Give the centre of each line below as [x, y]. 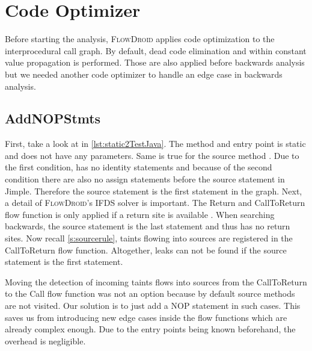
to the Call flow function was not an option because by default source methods [150, 294]
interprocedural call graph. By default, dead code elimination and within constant [156, 50]
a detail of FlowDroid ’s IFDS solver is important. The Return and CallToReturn [155, 203]
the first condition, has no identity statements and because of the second [139, 167]
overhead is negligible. [45, 340]
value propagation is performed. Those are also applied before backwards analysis [155, 62]
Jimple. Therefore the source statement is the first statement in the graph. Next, [154, 191]
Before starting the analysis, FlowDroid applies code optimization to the [140, 39]
